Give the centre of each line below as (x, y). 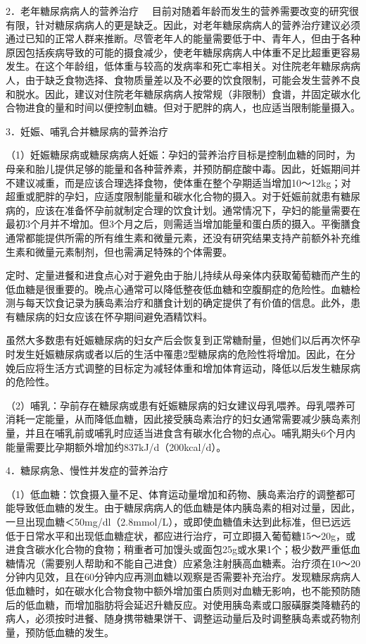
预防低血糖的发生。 (69, 632)
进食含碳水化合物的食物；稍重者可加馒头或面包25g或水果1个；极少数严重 (173, 549)
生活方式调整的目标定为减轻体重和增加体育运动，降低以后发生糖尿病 (202, 367)
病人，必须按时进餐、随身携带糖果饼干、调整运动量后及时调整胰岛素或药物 (178, 618)
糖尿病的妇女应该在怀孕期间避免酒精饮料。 (114, 316)
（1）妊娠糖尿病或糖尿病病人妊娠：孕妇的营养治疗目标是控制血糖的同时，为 (181, 155)
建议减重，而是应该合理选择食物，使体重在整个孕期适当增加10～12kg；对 (183, 182)
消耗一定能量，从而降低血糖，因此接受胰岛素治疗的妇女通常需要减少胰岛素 (178, 419)
